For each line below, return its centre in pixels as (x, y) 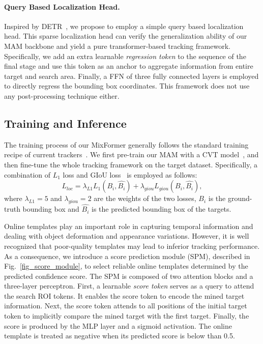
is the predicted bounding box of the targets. (162, 209)
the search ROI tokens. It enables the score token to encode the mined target (124, 295)
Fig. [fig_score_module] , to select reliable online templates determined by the (126, 266)
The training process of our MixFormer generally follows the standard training (126, 144)
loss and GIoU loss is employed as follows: (130, 174)
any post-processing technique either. (62, 95)
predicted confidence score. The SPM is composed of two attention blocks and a (129, 276)
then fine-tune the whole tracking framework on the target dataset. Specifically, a (131, 164)
